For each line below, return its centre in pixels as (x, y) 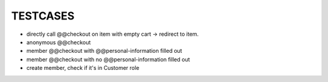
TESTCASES (43, 16)
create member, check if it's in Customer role (83, 68)
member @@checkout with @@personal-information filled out (104, 51)
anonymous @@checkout (59, 42)
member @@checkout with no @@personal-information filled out (108, 59)
